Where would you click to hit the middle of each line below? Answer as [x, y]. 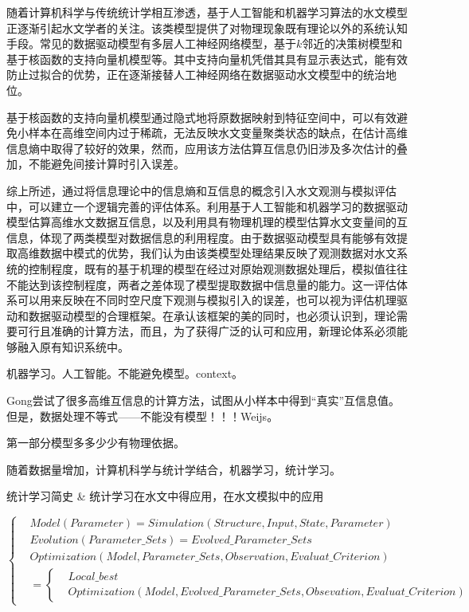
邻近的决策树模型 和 [352, 43]
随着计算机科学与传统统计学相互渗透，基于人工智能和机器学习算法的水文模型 [207, 12]
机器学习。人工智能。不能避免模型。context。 [125, 373]
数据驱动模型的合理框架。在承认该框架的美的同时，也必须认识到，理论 [212, 315]
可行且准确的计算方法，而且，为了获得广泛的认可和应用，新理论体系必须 [207, 331]
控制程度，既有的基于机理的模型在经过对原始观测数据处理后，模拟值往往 [218, 268]
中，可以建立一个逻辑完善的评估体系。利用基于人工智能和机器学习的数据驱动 [207, 206]
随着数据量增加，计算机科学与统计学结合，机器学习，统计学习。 [174, 469]
